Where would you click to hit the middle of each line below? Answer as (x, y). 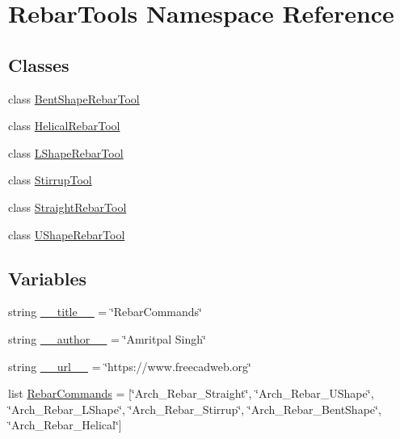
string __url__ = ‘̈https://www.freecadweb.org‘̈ (130, 366)
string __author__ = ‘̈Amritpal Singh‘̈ (107, 338)
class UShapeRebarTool (67, 234)
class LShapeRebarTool (66, 152)
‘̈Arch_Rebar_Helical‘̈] (65, 425)
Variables (48, 278)
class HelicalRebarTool (64, 126)
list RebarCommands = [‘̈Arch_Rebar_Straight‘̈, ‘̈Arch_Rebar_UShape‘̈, (191, 393)
